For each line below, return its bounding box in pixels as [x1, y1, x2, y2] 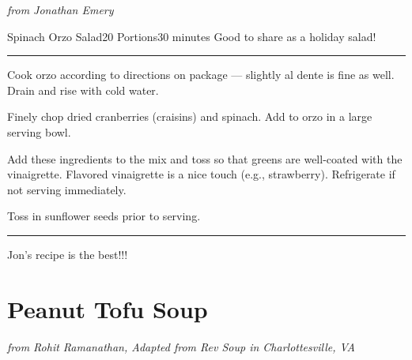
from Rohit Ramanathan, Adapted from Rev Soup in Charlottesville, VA [7, 338, 355, 354]
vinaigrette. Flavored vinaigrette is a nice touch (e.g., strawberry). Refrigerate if [7, 166, 395, 182]
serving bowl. [7, 123, 71, 140]
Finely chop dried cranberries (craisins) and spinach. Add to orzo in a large [7, 108, 372, 125]
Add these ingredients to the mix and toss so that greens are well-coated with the [7, 150, 403, 167]
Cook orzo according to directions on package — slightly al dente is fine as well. [7, 66, 395, 83]
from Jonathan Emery [7, 2, 114, 17]
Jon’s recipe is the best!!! [7, 246, 128, 262]
